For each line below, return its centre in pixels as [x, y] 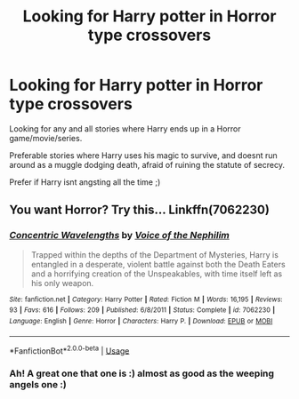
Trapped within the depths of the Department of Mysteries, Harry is [154, 254]
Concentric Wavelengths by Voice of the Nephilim [119, 235]
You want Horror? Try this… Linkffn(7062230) [139, 210]
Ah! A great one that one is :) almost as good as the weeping [141, 373]
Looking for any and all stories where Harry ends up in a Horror [125, 128]
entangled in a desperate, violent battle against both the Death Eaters [158, 264]
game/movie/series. [46, 138]
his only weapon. [62, 283]
